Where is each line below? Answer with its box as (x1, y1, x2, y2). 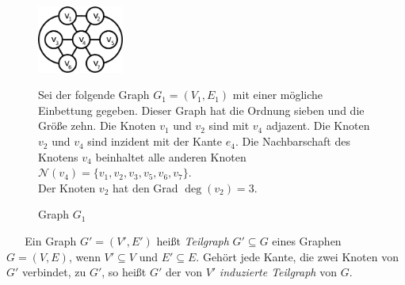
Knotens (38, 148, 78, 165)
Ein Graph (25, 233, 77, 249)
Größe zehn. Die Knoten (38, 117, 156, 134)
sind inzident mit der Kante (87, 133, 222, 150)
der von (166, 264, 202, 280)
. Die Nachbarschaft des (235, 133, 350, 150)
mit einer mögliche (232, 86, 323, 103)
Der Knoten (38, 179, 96, 196)
